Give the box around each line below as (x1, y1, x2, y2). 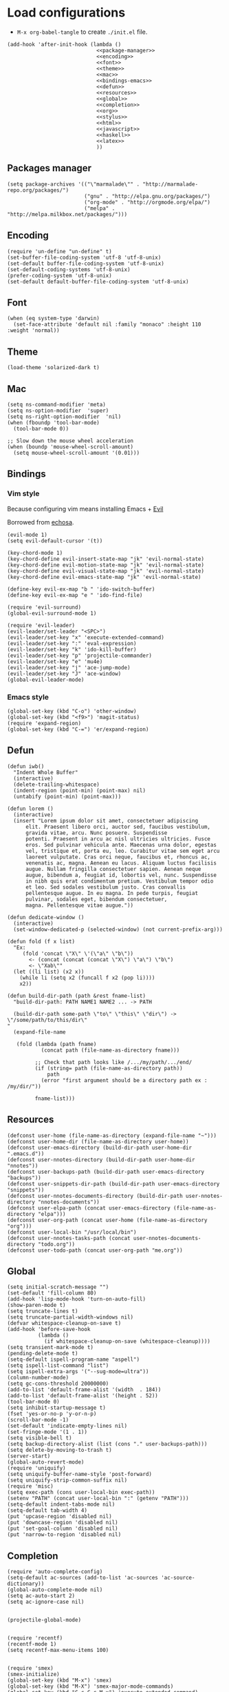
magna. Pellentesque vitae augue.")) (25, 902, 134, 909)
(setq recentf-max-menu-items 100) (7, 1647, 109, 1654)
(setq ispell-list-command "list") (7, 1362, 109, 1369)
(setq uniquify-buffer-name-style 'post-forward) (7, 1471, 153, 1478)
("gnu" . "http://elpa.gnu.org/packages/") (83, 193, 211, 199)
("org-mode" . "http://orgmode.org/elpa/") (83, 199, 211, 206)
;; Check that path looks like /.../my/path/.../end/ (34, 1059, 193, 1065)
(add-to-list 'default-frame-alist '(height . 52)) (7, 1393, 158, 1399)
